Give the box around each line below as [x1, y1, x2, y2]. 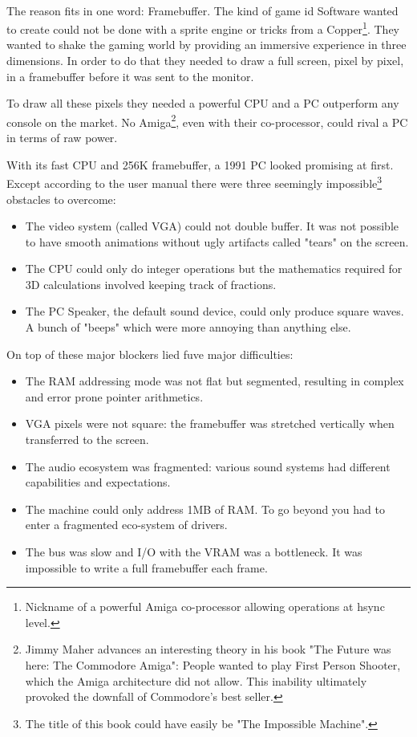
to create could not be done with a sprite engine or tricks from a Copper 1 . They [6, 18, 399, 37]
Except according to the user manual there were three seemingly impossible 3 [6, 173, 383, 191]
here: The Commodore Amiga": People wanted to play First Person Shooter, [25, 656, 401, 673]
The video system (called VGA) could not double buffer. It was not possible [25, 218, 399, 234]
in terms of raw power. [6, 129, 118, 146]
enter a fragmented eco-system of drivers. [25, 516, 228, 533]
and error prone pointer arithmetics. [25, 388, 204, 405]
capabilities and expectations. [25, 474, 171, 491]
